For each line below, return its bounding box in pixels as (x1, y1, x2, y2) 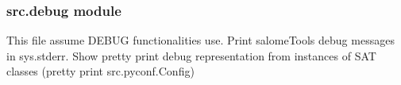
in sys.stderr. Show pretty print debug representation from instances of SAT (6, 47, 376, 64)
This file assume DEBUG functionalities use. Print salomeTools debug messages (6, 32, 395, 48)
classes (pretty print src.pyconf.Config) (6, 63, 195, 79)
